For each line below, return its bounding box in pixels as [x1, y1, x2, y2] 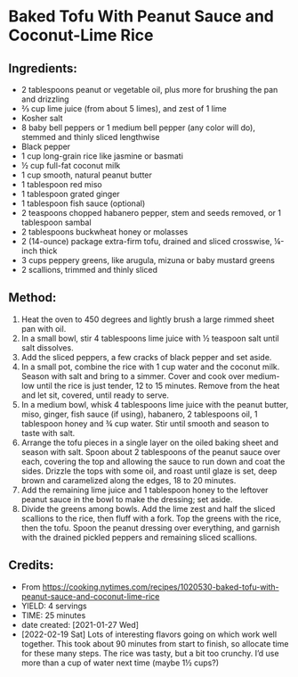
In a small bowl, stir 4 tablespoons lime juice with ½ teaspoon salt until [20, 333, 279, 343]
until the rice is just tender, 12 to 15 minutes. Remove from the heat [36, 380, 280, 391]
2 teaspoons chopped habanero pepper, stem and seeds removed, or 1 [20, 208, 282, 218]
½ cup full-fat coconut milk [20, 161, 121, 170]
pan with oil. [20, 323, 67, 334]
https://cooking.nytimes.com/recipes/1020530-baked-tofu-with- [42, 582, 279, 592]
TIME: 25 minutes [20, 609, 86, 621]
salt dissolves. [20, 342, 74, 353]
